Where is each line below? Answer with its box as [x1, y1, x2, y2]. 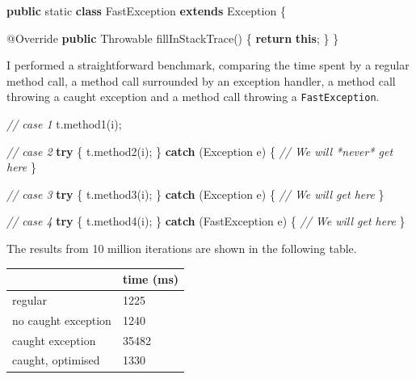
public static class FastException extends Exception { [6, 2, 286, 19]
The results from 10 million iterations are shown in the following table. [6, 240, 357, 256]
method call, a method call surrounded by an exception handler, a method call [6, 72, 396, 89]
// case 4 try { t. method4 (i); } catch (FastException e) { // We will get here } [6, 213, 405, 230]
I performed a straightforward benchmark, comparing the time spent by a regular [6, 57, 410, 74]
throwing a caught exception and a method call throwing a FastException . [6, 88, 380, 105]
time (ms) [122, 271, 179, 288]
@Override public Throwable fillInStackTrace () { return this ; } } [6, 29, 339, 46]
